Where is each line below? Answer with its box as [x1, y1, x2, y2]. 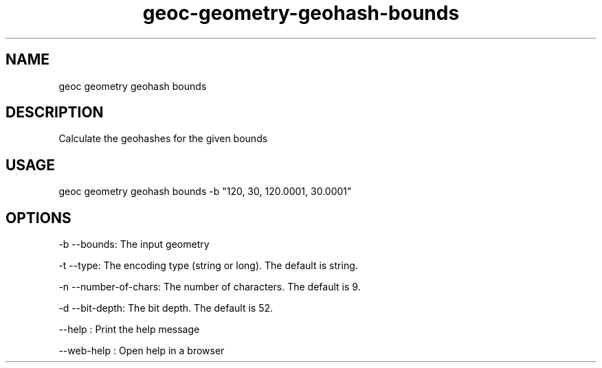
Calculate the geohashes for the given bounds [58, 133, 268, 145]
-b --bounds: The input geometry [58, 238, 210, 251]
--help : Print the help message [58, 323, 200, 336]
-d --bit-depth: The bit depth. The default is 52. [58, 302, 274, 314]
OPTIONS [5, 209, 71, 227]
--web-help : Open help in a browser [58, 345, 225, 357]
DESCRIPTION [5, 104, 104, 122]
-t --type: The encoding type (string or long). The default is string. [58, 260, 358, 272]
